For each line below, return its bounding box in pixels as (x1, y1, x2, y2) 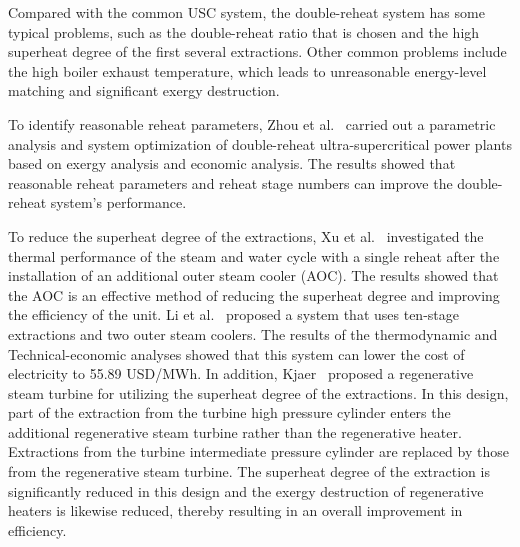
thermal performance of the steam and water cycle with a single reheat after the (8, 245, 500, 266)
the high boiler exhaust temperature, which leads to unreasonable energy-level (8, 60, 487, 81)
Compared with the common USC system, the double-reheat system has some (8, 2, 485, 22)
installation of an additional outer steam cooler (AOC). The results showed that (8, 265, 499, 286)
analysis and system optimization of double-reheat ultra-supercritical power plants (8, 133, 512, 154)
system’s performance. (50, 192, 187, 213)
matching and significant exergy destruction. (8, 80, 280, 101)
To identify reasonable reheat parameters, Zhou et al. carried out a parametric (8, 113, 496, 134)
